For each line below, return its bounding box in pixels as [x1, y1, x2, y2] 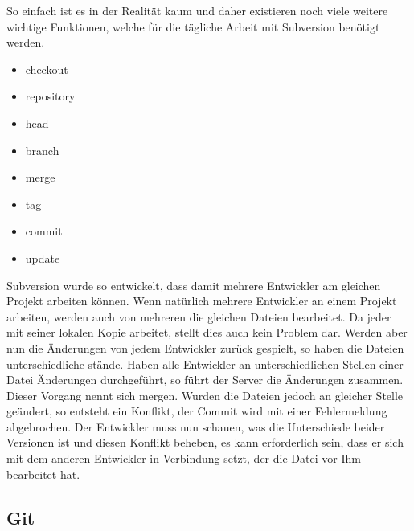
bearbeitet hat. [6, 465, 80, 482]
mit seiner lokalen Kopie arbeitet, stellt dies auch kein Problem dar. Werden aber [6, 324, 408, 341]
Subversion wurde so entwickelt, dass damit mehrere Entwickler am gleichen [6, 276, 381, 293]
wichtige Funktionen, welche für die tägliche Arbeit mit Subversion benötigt [6, 18, 380, 35]
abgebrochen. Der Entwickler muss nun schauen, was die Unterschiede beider [6, 418, 385, 435]
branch [25, 141, 59, 158]
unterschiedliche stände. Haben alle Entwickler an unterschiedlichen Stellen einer [6, 355, 404, 372]
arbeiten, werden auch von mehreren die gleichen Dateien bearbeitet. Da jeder [6, 308, 391, 325]
